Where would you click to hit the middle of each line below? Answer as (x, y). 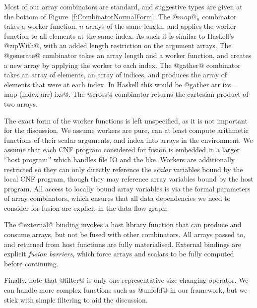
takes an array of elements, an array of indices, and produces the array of (115, 75)
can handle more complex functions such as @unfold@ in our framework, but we (126, 290)
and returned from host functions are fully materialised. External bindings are (123, 244)
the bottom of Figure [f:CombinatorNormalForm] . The (87, 16)
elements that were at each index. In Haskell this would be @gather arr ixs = (121, 84)
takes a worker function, (41, 26)
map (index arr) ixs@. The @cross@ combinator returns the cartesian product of (126, 94)
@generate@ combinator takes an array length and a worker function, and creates (128, 55)
